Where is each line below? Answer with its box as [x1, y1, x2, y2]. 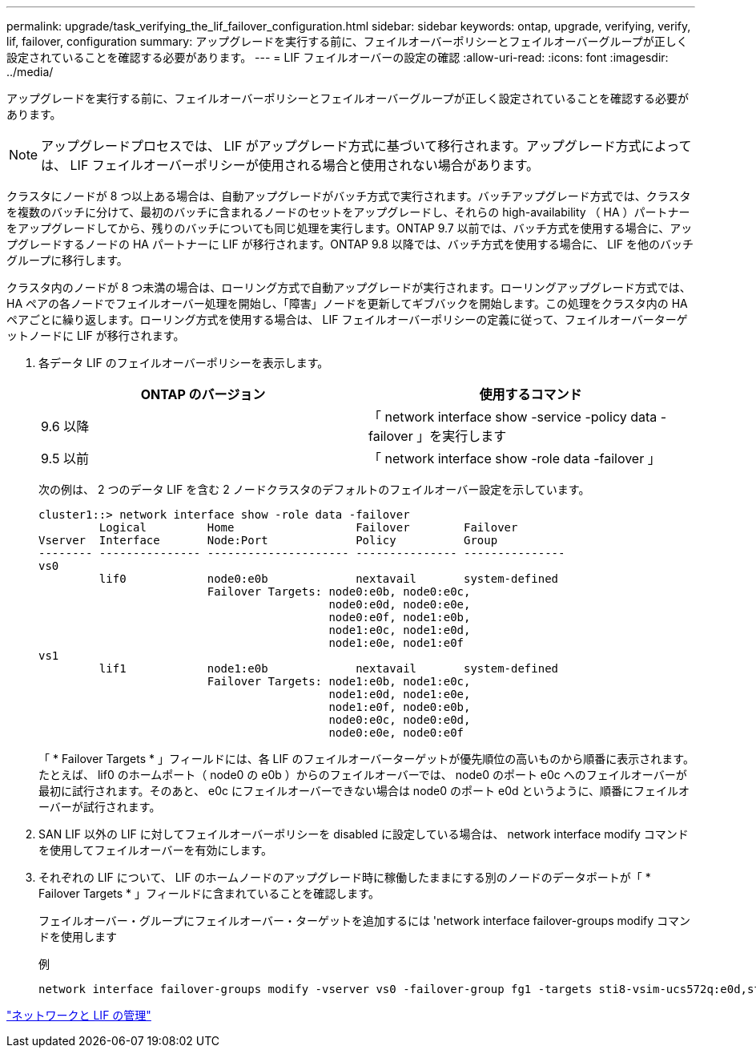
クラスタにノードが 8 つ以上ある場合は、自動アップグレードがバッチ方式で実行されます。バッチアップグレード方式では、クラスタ [6, 189, 691, 203]
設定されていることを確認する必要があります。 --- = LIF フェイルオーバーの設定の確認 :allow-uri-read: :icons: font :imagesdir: [6, 50, 669, 64]
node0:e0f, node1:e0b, [328, 611, 471, 624]
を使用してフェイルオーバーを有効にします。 [38, 843, 273, 857]
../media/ [6, 65, 54, 79]
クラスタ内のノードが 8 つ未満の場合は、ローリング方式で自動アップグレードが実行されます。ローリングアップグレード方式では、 [6, 281, 691, 294]
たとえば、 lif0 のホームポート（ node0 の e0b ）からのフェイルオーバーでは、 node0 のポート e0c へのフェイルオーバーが [38, 768, 687, 781]
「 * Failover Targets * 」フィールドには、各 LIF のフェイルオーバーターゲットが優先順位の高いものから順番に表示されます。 [38, 752, 694, 765]
